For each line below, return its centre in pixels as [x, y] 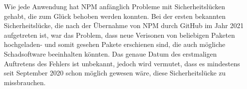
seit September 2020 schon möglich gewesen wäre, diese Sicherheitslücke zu [115, 73]
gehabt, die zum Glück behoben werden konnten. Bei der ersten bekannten [115, 16]
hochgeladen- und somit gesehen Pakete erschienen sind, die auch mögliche [115, 44]
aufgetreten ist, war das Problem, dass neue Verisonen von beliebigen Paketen [119, 35]
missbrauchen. [25, 82]
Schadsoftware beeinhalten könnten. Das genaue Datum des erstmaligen [110, 53]
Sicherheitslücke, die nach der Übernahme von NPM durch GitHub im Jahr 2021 [124, 25]
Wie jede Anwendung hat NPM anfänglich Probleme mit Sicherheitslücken [115, 6]
